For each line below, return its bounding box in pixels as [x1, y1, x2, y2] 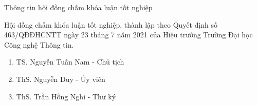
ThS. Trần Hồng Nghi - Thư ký [16, 91, 116, 101]
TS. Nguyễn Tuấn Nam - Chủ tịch [16, 56, 124, 67]
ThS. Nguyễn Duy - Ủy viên [16, 73, 105, 84]
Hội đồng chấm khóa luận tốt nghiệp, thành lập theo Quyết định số [4, 19, 218, 30]
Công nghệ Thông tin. [4, 39, 74, 50]
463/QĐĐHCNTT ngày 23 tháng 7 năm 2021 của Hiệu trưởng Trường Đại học [4, 29, 253, 40]
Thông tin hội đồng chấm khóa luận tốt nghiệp [4, 2, 153, 12]
